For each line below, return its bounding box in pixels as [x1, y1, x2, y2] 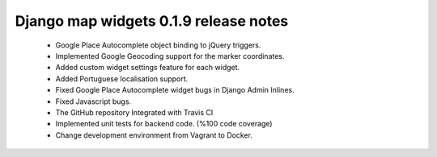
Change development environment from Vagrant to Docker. [55, 130, 252, 140]
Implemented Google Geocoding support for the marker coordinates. [55, 51, 285, 60]
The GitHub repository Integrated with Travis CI [55, 107, 214, 117]
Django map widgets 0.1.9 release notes [15, 12, 289, 30]
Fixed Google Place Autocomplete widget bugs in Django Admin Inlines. [55, 85, 295, 95]
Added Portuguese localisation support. [55, 73, 189, 84]
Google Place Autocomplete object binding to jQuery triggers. [55, 40, 261, 50]
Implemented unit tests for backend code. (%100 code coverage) [55, 119, 273, 129]
